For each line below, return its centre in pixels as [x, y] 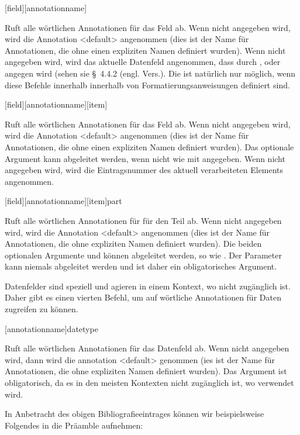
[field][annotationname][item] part [63, 201]
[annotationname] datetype [51, 328]
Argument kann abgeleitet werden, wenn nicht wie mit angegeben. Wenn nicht [145, 158]
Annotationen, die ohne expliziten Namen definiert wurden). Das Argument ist [146, 371]
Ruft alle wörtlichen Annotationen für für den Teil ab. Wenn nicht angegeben [143, 220]
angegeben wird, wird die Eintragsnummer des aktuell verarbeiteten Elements [144, 170]
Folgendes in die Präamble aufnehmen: [74, 425]
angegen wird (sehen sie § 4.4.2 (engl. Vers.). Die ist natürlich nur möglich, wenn [150, 73]
